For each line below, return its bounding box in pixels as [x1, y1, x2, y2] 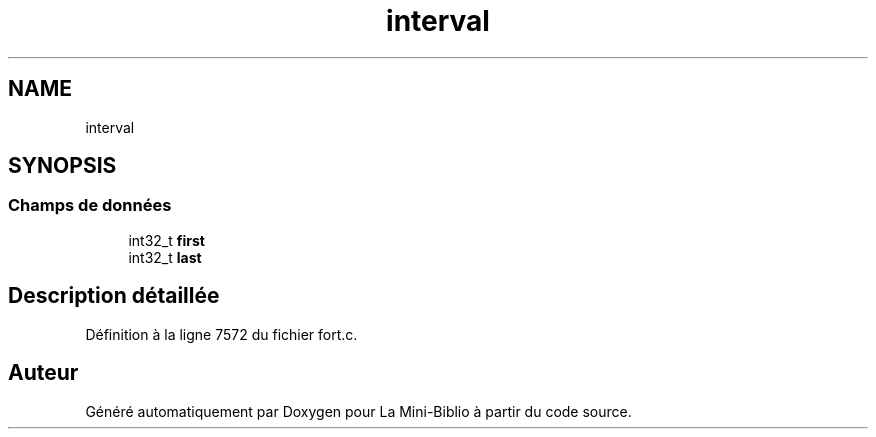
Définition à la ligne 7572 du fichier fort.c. [85, 325, 358, 343]
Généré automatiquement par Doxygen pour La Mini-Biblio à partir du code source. [85, 402, 632, 420]
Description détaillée [8, 283, 220, 309]
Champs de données [8, 195, 172, 216]
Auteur [8, 360, 79, 386]
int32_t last [128, 248, 202, 266]
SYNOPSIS [8, 153, 117, 179]
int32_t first [128, 231, 205, 249]
